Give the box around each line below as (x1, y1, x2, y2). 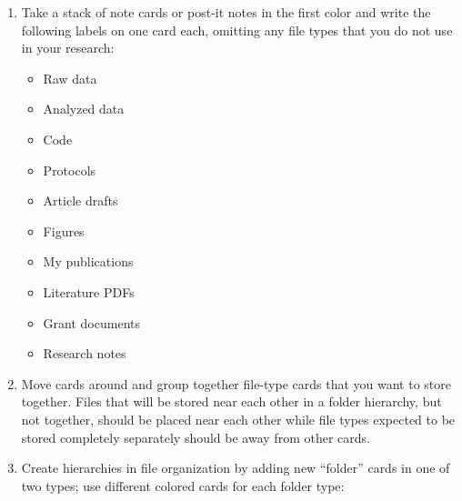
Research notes (43, 344, 126, 363)
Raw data (43, 68, 97, 87)
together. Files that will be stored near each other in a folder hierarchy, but (21, 392, 442, 411)
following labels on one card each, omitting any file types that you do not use (21, 20, 453, 39)
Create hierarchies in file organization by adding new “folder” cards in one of (21, 458, 450, 477)
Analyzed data (43, 99, 125, 118)
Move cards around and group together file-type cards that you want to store (21, 374, 451, 393)
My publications (43, 252, 134, 271)
